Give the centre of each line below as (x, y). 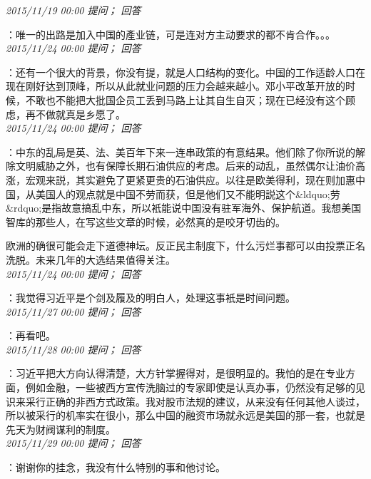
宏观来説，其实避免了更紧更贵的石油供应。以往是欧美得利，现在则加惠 (190, 179)
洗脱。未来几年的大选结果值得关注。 (91, 259)
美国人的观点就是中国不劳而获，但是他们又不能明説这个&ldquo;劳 (188, 194)
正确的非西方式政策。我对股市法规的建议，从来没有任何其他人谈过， (205, 401)
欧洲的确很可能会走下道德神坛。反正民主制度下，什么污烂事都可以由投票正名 (185, 246)
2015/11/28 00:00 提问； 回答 (73, 349)
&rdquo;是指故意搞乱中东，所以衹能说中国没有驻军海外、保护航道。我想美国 (184, 208)
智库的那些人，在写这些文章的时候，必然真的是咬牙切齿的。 (146, 221)
